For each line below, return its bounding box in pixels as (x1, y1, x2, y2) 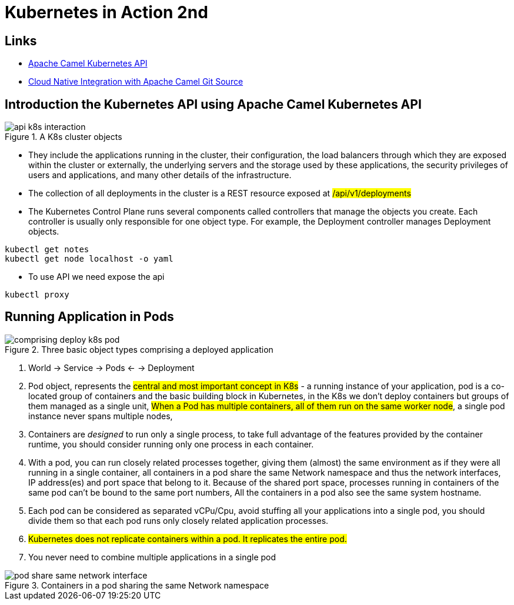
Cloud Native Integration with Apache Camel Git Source (28, 76, 243, 87)
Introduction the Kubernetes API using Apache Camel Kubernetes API (5, 96, 422, 112)
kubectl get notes (5, 245, 89, 255)
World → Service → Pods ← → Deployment (28, 362, 195, 373)
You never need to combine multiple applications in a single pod (28, 551, 276, 562)
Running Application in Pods (5, 309, 174, 325)
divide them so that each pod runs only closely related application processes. (28, 515, 329, 526)
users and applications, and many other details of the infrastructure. (28, 170, 292, 181)
